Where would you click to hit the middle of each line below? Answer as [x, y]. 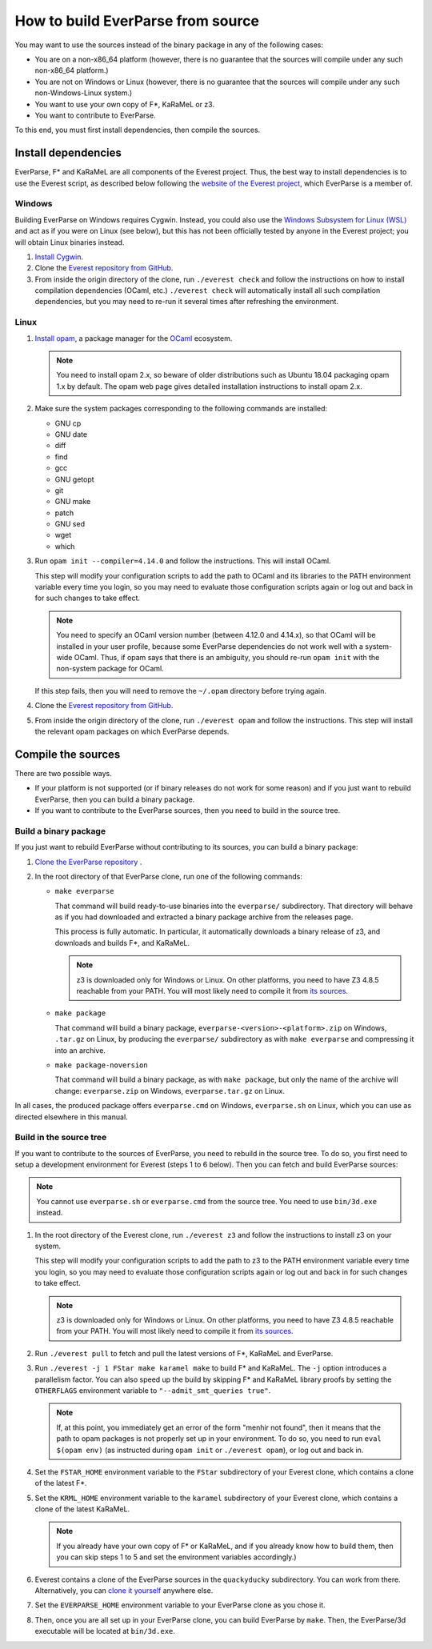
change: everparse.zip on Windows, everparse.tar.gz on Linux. [170, 1091]
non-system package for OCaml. [110, 669]
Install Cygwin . [59, 257]
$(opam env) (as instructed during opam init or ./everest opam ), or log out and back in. [210, 1450]
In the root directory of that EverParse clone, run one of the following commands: [169, 876]
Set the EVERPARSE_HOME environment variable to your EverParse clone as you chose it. [180, 1605]
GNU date [71, 434]
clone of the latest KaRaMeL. [82, 1509]
